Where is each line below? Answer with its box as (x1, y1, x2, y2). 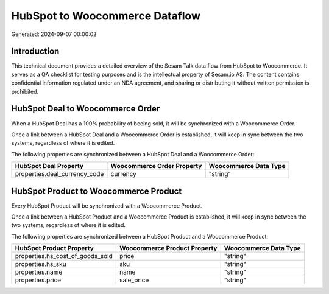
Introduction (11, 46, 60, 57)
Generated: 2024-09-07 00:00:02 (11, 30, 97, 38)
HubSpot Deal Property (15, 162, 84, 170)
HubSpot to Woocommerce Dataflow (11, 9, 201, 23)
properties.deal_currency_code (15, 170, 104, 178)
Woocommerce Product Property (119, 244, 218, 253)
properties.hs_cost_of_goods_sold (15, 252, 113, 261)
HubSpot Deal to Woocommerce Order (11, 103, 160, 114)
